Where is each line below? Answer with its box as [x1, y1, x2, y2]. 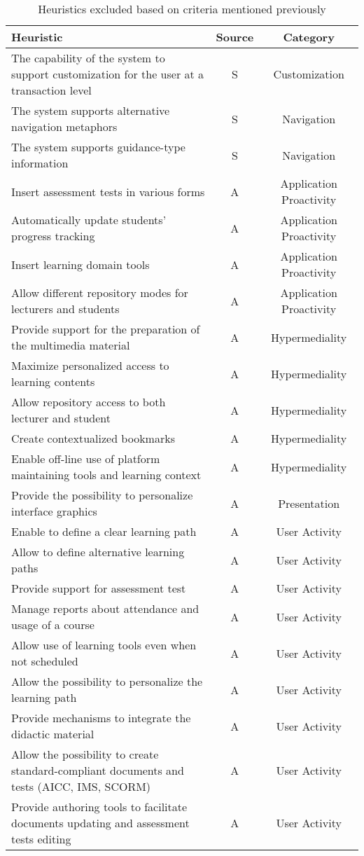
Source [216, 29, 254, 45]
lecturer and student [11, 410, 111, 426]
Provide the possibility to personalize [11, 487, 193, 503]
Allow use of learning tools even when [11, 637, 197, 653]
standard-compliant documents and [11, 762, 184, 778]
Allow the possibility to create [11, 746, 159, 762]
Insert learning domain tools [11, 256, 150, 272]
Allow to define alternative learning [11, 544, 185, 560]
